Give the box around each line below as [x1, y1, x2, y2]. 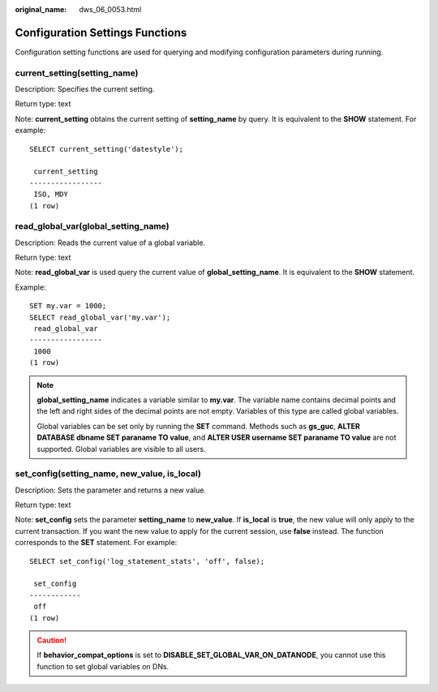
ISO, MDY [33, 190, 68, 199]
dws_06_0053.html [79, 5, 142, 14]
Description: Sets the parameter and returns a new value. [15, 485, 207, 495]
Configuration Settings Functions [15, 25, 187, 40]
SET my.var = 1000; [29, 301, 107, 311]
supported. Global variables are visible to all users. [36, 444, 206, 453]
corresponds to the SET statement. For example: [15, 538, 178, 548]
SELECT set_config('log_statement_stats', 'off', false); [29, 557, 265, 565]
